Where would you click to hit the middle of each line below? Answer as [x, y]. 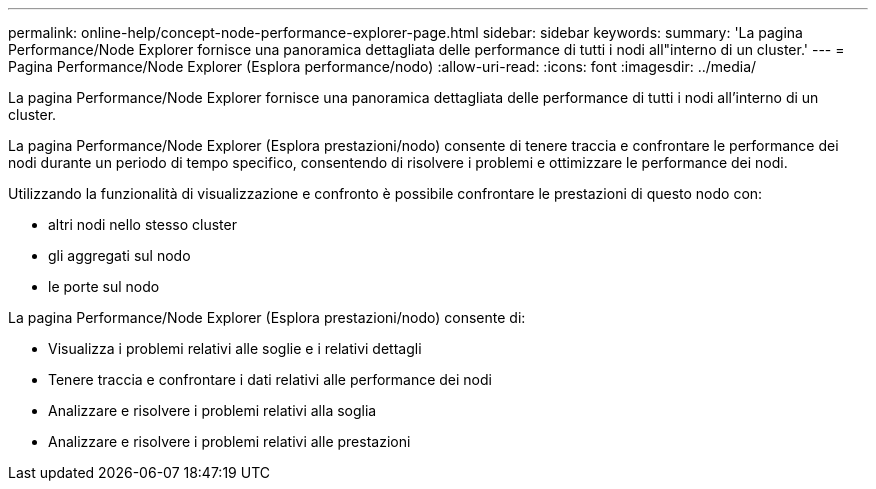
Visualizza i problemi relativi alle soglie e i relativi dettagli [235, 348]
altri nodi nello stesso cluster [142, 224]
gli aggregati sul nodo [119, 255]
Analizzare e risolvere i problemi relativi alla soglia [212, 410]
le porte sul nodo [104, 286]
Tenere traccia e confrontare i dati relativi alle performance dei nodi [270, 379]
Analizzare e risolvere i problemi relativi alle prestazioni [229, 441]
